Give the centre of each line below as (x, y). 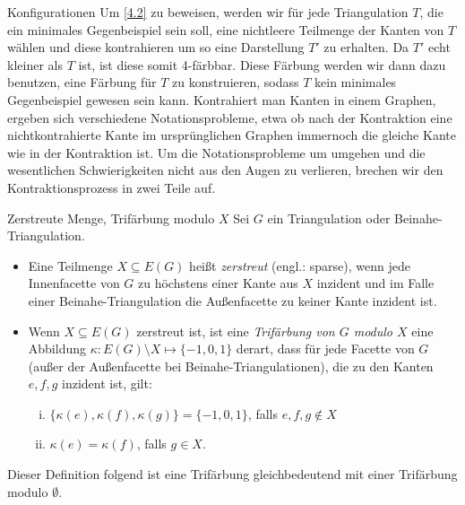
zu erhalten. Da (366, 47)
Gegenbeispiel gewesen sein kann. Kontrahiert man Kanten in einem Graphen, (222, 99)
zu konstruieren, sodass (235, 82)
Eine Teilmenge (70, 265)
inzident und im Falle (375, 283)
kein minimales (356, 82)
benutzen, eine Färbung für (82, 82)
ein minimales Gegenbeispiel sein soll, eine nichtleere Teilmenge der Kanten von (226, 29)
